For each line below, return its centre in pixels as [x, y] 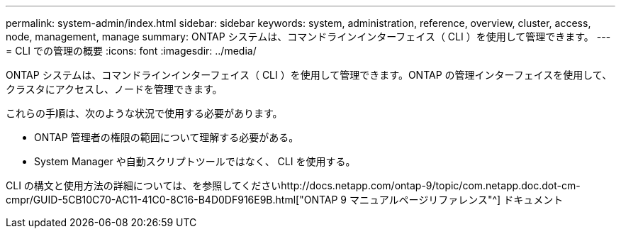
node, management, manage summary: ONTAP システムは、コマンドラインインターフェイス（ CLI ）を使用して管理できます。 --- [308, 37]
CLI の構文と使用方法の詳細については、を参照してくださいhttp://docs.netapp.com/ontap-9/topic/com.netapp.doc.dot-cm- [293, 185]
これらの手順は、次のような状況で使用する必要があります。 [144, 113]
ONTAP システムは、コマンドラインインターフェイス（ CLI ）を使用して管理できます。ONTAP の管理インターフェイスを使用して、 [309, 75]
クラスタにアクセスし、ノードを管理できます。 [114, 89]
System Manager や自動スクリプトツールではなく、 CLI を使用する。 [195, 161]
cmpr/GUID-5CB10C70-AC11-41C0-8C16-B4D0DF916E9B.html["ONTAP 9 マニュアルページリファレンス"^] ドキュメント [285, 200]
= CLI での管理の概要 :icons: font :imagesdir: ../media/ [131, 51]
